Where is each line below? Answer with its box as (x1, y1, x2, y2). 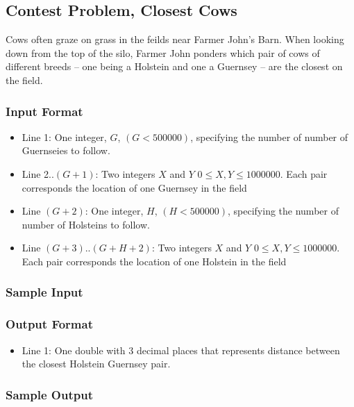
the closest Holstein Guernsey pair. (22, 356, 171, 371)
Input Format (6, 102, 83, 119)
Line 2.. (22, 166, 54, 181)
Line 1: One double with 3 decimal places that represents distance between (22, 342, 340, 357)
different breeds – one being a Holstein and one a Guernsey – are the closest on (6, 59, 343, 74)
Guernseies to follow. (22, 143, 110, 158)
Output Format (6, 315, 93, 333)
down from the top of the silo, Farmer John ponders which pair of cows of (6, 45, 320, 60)
